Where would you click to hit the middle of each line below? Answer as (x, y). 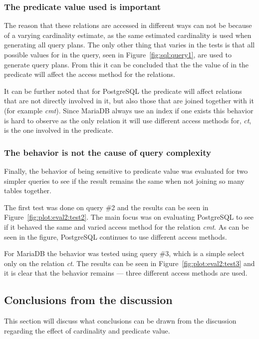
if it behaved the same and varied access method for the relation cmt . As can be (127, 226)
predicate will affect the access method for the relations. (90, 74)
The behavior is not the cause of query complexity (108, 152)
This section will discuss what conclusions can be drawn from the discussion (120, 321)
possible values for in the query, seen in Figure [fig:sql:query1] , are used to (118, 54)
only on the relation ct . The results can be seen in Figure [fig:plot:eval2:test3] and (129, 263)
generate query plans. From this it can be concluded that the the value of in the (127, 64)
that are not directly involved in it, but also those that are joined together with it (129, 101)
